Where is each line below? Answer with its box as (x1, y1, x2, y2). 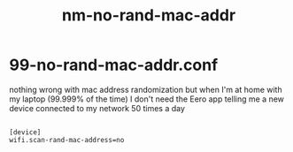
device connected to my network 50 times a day (9, 103, 186, 113)
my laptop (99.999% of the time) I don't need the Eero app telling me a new (9, 94, 285, 104)
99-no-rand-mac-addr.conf (9, 55, 219, 75)
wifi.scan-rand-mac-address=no (9, 135, 125, 144)
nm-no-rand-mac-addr (61, 5, 236, 26)
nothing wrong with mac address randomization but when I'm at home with (9, 84, 282, 95)
